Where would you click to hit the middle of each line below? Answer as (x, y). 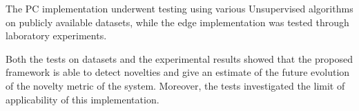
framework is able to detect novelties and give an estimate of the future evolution (178, 72)
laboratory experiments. (56, 36)
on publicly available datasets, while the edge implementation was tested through (177, 22)
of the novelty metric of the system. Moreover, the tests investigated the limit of (175, 85)
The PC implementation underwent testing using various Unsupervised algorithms (179, 8)
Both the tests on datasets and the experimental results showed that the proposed (179, 58)
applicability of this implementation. (83, 99)
